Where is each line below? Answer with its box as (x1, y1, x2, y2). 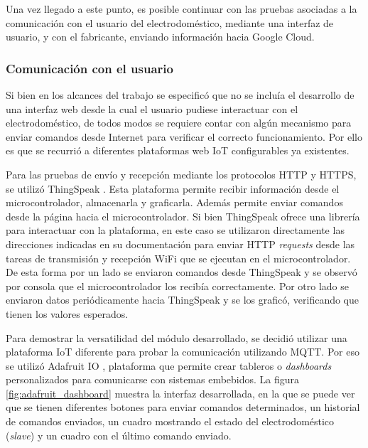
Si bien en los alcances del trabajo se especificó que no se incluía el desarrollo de (6, 87, 355, 102)
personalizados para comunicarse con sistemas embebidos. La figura (6, 372, 300, 387)
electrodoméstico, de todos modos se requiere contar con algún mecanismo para (6, 115, 352, 130)
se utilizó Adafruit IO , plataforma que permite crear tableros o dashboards (6, 358, 332, 373)
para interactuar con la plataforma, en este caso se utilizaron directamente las (6, 223, 345, 238)
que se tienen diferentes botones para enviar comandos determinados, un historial (6, 400, 360, 415)
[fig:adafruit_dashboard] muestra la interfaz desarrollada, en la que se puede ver (6, 385, 355, 400)
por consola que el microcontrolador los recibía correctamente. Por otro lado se (6, 278, 349, 293)
